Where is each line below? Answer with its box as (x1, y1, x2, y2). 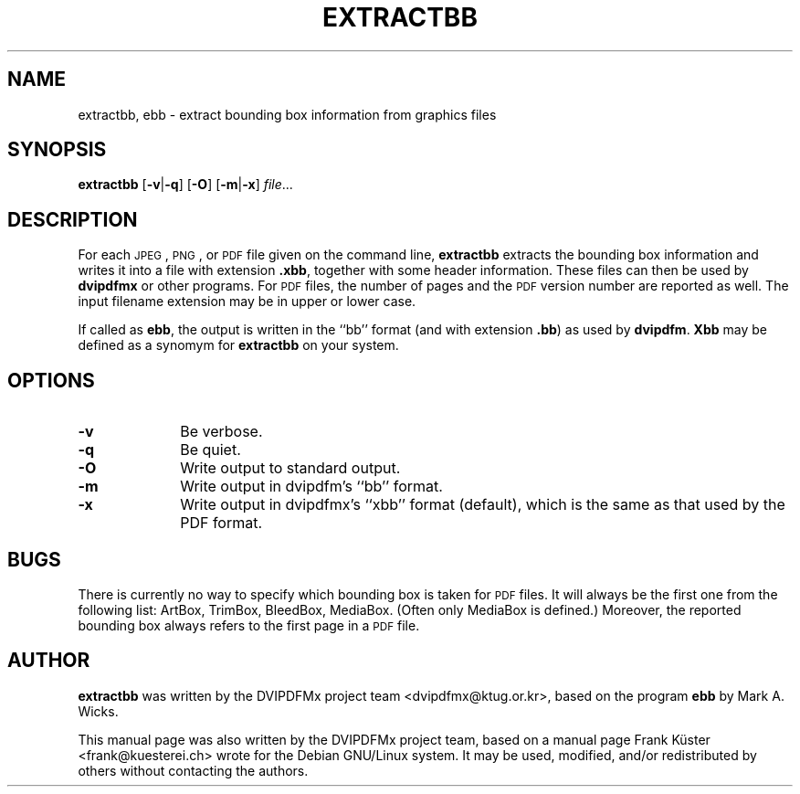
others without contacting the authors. (78, 762, 309, 778)
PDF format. (180, 513, 263, 533)
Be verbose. (180, 422, 263, 441)
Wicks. (78, 703, 119, 719)
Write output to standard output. (180, 459, 401, 478)
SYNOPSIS (7, 138, 107, 162)
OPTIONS (7, 368, 95, 392)
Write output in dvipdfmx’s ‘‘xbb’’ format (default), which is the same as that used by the (180, 495, 785, 514)
